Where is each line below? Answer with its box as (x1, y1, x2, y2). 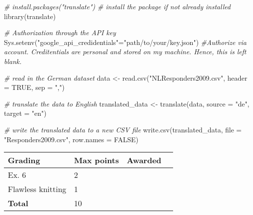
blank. (4, 56, 22, 66)
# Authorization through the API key (4, 27, 116, 38)
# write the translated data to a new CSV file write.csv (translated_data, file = (4, 124, 242, 134)
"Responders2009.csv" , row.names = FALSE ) (4, 134, 139, 144)
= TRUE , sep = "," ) (4, 82, 65, 92)
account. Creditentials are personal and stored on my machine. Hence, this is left (4, 46, 247, 57)
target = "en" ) (4, 108, 47, 118)
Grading (8, 154, 40, 166)
